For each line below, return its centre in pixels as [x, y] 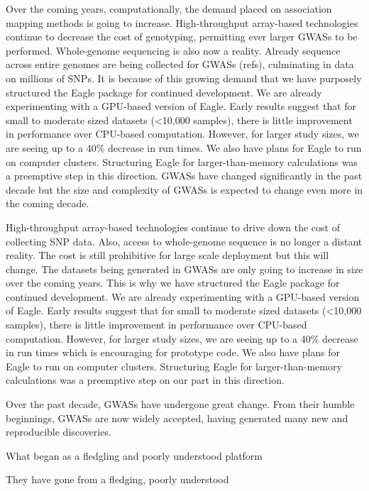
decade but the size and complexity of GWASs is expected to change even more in [184, 189]
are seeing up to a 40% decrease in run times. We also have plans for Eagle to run [184, 147]
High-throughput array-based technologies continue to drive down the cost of [173, 227]
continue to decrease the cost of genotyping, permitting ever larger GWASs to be [182, 37]
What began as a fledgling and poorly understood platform [134, 455]
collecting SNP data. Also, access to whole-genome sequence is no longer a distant [184, 241]
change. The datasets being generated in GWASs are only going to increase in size [184, 269]
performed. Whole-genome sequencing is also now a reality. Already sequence [173, 50]
